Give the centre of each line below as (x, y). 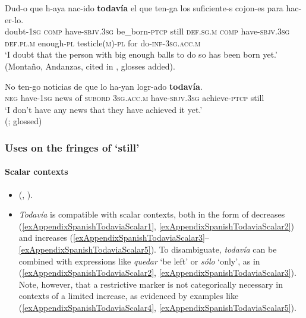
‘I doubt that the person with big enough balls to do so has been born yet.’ (141, 54)
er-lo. (14, 19)
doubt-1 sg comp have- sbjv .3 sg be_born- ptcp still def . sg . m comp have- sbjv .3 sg (147, 31)
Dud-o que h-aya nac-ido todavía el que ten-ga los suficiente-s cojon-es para (144, 8)
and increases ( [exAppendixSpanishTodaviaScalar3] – (114, 237)
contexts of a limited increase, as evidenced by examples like (129, 296)
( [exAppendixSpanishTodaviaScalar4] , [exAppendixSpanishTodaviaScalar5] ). (157, 307)
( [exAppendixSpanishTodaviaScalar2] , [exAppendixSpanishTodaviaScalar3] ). (157, 273)
